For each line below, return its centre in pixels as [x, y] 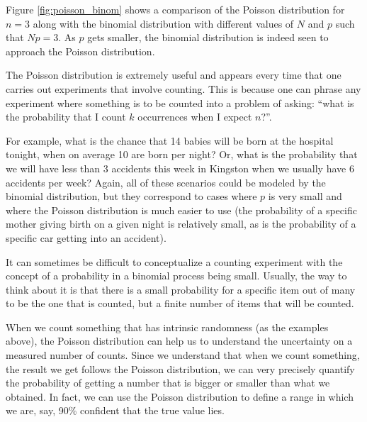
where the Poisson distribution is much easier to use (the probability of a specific [181, 210]
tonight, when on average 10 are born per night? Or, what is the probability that [182, 154]
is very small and [305, 196]
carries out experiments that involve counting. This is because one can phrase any [183, 88]
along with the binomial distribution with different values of [163, 23]
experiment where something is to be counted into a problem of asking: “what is [180, 102]
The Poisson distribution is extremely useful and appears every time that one [174, 75]
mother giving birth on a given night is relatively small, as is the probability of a [181, 224]
